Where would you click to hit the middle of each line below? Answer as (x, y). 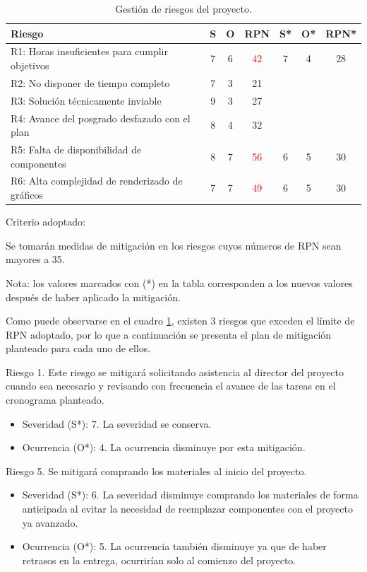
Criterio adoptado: (46, 222)
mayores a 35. (35, 259)
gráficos (27, 195)
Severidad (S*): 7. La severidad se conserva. (117, 423)
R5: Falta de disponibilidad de (76, 149)
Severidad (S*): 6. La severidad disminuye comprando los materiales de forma (190, 495)
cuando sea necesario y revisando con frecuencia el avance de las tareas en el (171, 386)
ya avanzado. (50, 522)
